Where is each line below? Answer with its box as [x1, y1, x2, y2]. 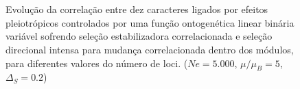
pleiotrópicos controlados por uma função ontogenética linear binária [5, 15, 295, 29]
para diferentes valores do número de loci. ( [5, 55, 188, 70]
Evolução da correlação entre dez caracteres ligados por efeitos [5, 2, 268, 16]
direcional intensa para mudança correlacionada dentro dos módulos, [5, 42, 294, 56]
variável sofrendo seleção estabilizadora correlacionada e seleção [5, 29, 273, 43]
